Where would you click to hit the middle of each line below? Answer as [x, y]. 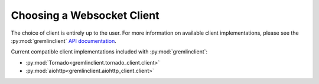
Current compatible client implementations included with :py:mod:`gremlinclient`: [109, 52]
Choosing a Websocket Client [85, 15]
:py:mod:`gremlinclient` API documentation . [64, 41]
